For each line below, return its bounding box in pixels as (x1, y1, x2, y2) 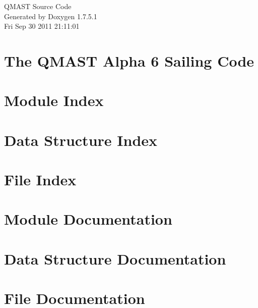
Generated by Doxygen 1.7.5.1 (4, 11, 97, 21)
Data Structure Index (4, 129, 158, 150)
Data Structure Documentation (4, 248, 226, 269)
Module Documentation (4, 209, 172, 229)
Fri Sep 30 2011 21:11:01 (4, 21, 80, 31)
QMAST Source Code (4, 1, 72, 11)
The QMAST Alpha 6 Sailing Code (4, 50, 254, 71)
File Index (4, 169, 77, 190)
